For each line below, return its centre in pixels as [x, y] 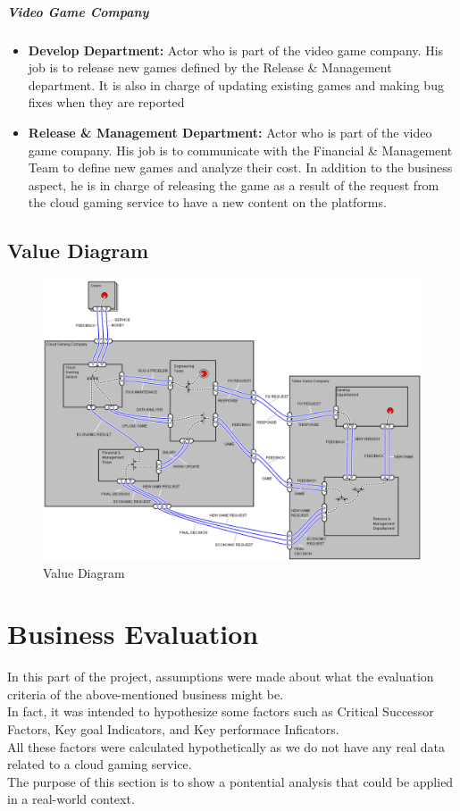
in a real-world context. [71, 799]
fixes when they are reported [106, 102]
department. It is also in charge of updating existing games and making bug [236, 84]
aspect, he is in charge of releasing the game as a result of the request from [234, 184]
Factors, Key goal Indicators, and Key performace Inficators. [173, 729]
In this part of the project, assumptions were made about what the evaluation [221, 677]
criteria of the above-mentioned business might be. [146, 694]
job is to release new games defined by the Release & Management [210, 67]
